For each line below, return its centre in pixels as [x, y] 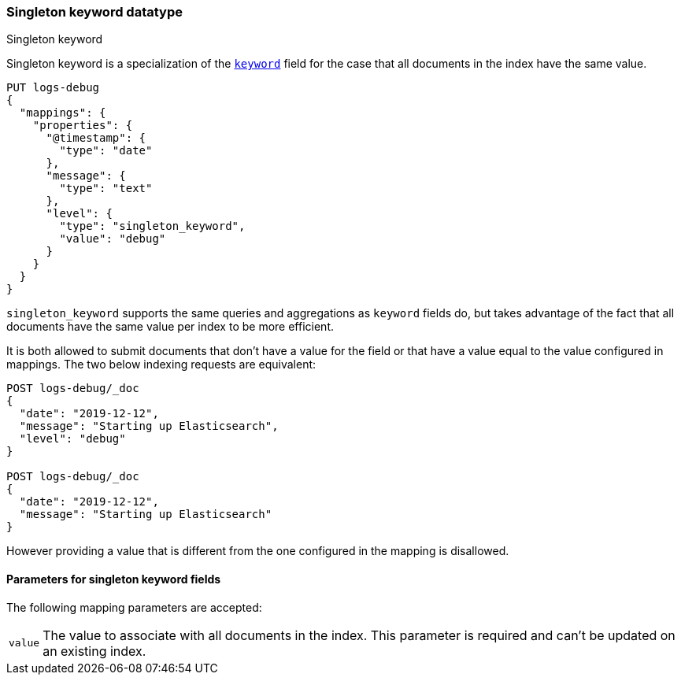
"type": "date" [106, 151]
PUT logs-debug [53, 88]
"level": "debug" [72, 439]
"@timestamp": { [96, 138]
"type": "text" [106, 189]
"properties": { [83, 126]
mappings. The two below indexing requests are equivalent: [161, 365]
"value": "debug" [113, 239]
